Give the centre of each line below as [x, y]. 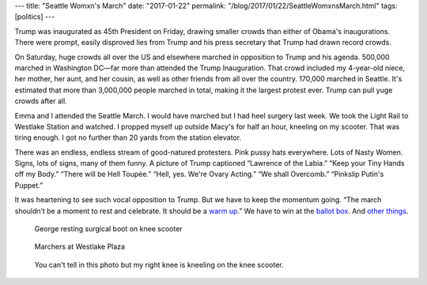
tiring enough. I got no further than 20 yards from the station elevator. [128, 137]
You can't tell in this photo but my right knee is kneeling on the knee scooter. [159, 264]
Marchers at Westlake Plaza [80, 247]
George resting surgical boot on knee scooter [108, 229]
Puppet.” [29, 185]
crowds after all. [41, 101]
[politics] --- [35, 17]
